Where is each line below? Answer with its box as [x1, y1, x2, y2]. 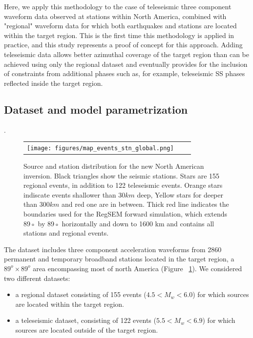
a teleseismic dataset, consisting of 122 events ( [15, 315, 156, 325]
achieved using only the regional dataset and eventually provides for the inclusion [4, 59, 248, 69]
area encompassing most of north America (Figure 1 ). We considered [33, 263, 242, 273]
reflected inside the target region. [4, 78, 103, 88]
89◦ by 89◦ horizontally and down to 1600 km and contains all [23, 218, 214, 228]
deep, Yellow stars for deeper [137, 189, 223, 199]
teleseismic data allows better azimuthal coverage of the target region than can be [4, 49, 249, 59]
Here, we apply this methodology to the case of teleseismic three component [4, 1, 232, 11]
